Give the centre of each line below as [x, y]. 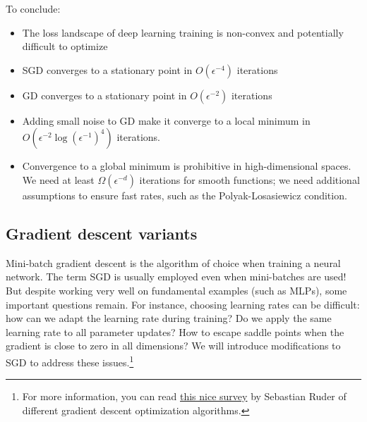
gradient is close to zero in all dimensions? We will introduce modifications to [173, 346]
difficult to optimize [65, 46]
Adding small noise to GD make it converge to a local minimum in [166, 120]
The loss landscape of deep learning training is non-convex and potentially [183, 32]
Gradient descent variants [102, 233]
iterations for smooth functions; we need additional [249, 179]
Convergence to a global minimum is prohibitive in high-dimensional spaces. [187, 166]
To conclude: [33, 8]
